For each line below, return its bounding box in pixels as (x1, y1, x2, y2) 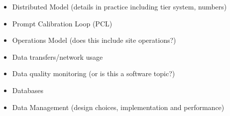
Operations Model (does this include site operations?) (12, 35, 176, 45)
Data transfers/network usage (12, 51, 103, 62)
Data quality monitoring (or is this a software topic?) (12, 68, 175, 79)
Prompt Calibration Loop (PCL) (12, 18, 113, 28)
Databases (12, 85, 43, 95)
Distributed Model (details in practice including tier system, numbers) (12, 1, 227, 11)
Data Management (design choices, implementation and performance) (12, 102, 225, 112)
